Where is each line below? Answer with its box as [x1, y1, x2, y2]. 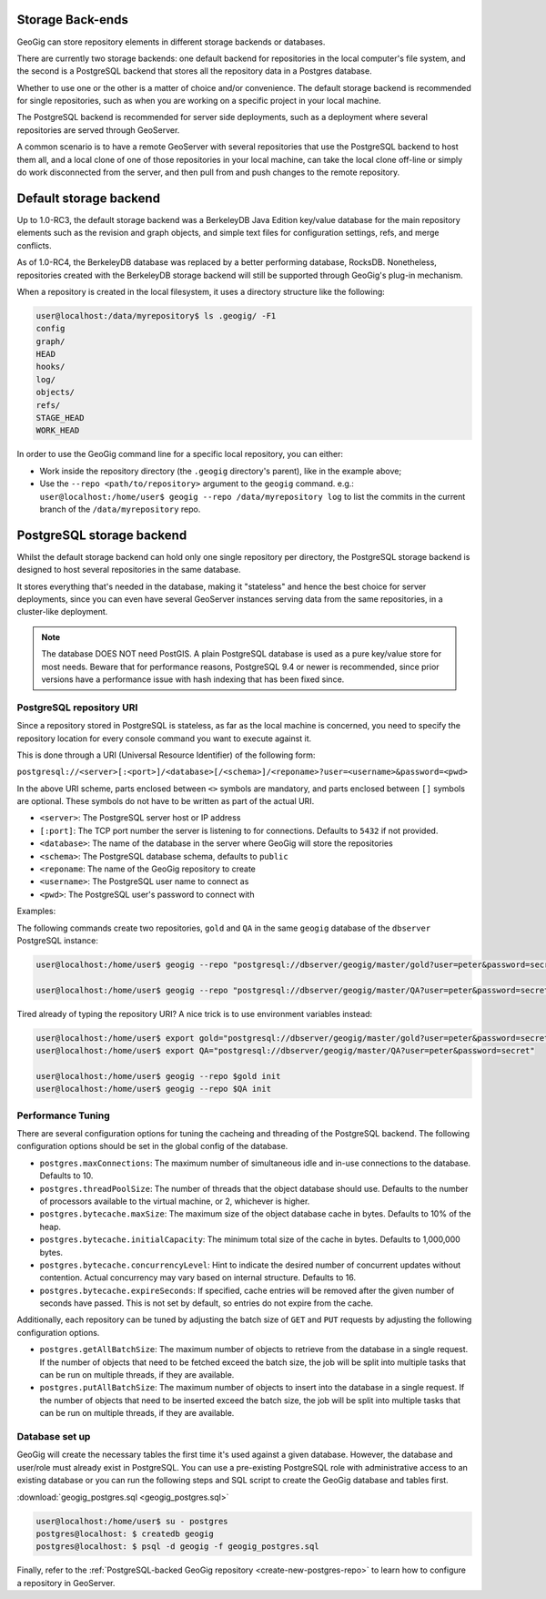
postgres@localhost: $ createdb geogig [35, 1528, 214, 1539]
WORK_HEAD [35, 425, 80, 436]
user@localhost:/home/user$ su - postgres [35, 1516, 228, 1526]
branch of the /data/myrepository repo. [39, 504, 201, 514]
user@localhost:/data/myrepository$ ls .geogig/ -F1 [35, 311, 277, 321]
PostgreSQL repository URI [16, 701, 138, 714]
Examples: [16, 906, 56, 917]
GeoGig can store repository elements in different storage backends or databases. [16, 36, 326, 47]
